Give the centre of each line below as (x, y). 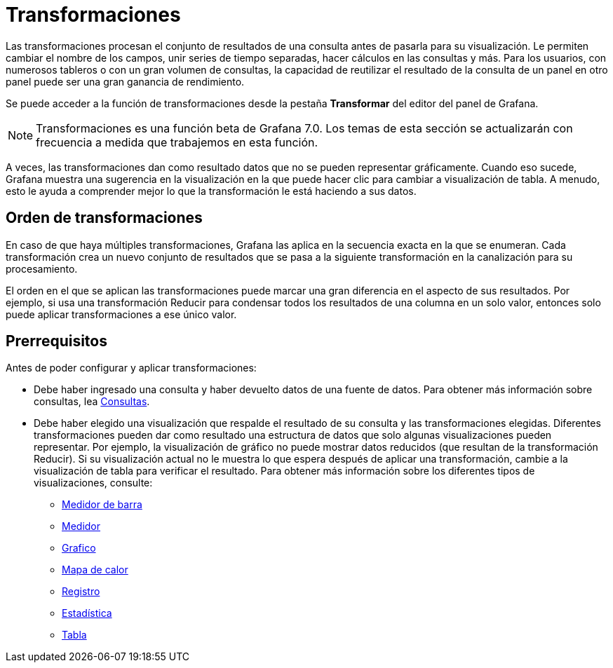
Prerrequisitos (56, 341)
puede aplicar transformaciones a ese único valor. (121, 314)
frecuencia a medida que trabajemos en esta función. (177, 142)
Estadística (87, 613)
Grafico (79, 548)
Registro (81, 592)
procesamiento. (42, 268)
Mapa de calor (95, 570)
